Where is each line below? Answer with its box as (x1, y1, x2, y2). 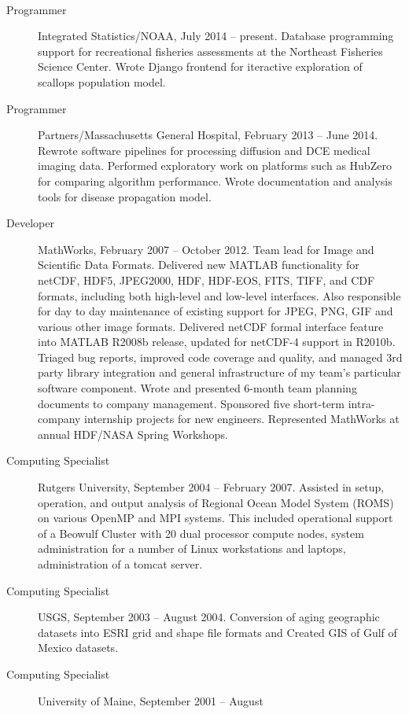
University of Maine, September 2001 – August (38, 692, 263, 708)
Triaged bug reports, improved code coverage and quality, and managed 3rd (38, 348, 403, 365)
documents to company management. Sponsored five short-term (38, 395, 345, 411)
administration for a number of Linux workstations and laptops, (38, 540, 346, 557)
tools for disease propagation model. (38, 188, 212, 204)
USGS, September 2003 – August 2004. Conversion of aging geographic (38, 609, 380, 625)
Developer (6, 215, 54, 231)
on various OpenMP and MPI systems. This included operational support (38, 510, 393, 526)
